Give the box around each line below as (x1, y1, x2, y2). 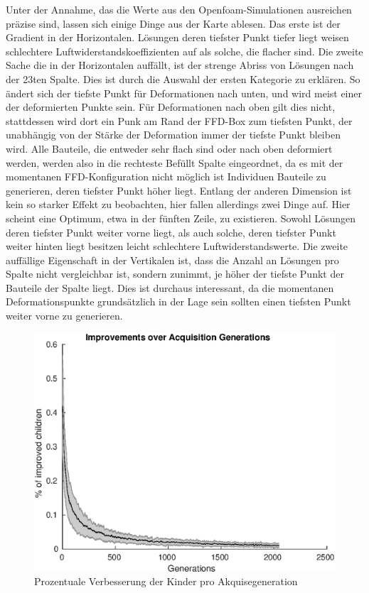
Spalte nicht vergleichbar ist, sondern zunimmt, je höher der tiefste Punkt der (6, 266, 344, 281)
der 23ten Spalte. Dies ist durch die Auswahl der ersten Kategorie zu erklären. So (6, 71, 360, 86)
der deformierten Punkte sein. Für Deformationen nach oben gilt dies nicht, (6, 99, 336, 114)
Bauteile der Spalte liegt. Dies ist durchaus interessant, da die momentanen (6, 280, 334, 295)
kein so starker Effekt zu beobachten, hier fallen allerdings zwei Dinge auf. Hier (6, 197, 351, 212)
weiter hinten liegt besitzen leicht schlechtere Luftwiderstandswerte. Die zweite (6, 239, 348, 254)
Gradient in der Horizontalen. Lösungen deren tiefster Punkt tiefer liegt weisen (6, 30, 349, 45)
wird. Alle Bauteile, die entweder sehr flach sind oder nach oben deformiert (6, 141, 333, 156)
